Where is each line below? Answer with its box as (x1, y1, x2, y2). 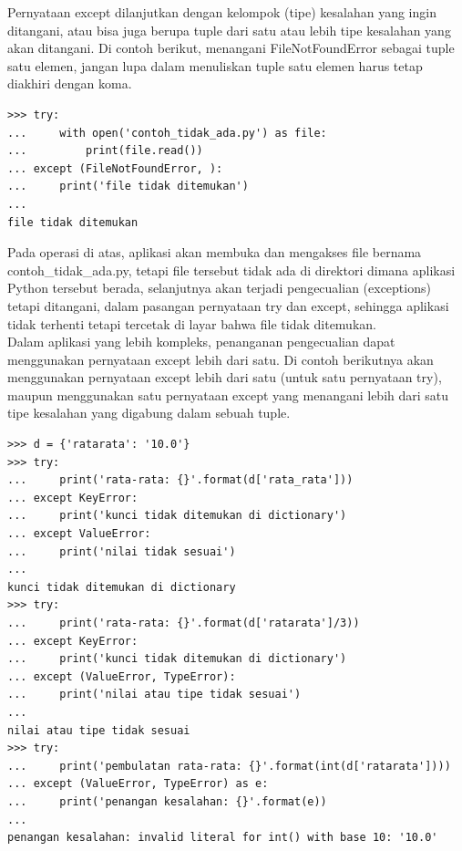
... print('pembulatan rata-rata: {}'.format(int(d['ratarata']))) (7, 759, 451, 773)
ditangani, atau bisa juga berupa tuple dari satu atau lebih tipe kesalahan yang (7, 20, 451, 39)
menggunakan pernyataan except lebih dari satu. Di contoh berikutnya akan (7, 349, 434, 368)
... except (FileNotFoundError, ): (7, 161, 223, 175)
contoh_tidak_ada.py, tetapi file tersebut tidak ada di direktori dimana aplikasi (7, 260, 456, 279)
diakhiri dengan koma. (7, 74, 132, 93)
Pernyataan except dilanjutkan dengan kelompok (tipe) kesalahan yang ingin (7, 3, 436, 21)
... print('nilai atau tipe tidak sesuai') (7, 688, 302, 701)
